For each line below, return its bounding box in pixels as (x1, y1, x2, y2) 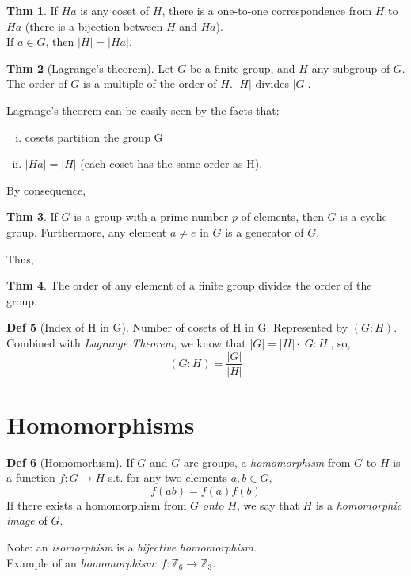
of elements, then (241, 208, 324, 225)
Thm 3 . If (6, 208, 58, 225)
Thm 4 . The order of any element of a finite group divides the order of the (6, 277, 372, 294)
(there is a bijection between (25, 17, 163, 34)
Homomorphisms (6, 407, 195, 440)
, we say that (236, 496, 299, 513)
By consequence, (6, 181, 86, 198)
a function (6, 469, 55, 486)
